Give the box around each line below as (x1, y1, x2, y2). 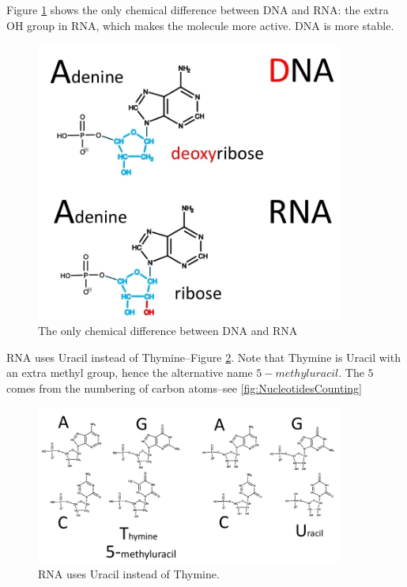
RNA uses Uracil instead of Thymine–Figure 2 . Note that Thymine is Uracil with (6, 348, 401, 365)
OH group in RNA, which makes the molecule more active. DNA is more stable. (6, 17, 394, 33)
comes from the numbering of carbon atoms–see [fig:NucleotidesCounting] (6, 380, 362, 397)
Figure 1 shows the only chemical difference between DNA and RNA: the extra (6, 2, 389, 17)
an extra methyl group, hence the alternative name (6, 364, 253, 381)
